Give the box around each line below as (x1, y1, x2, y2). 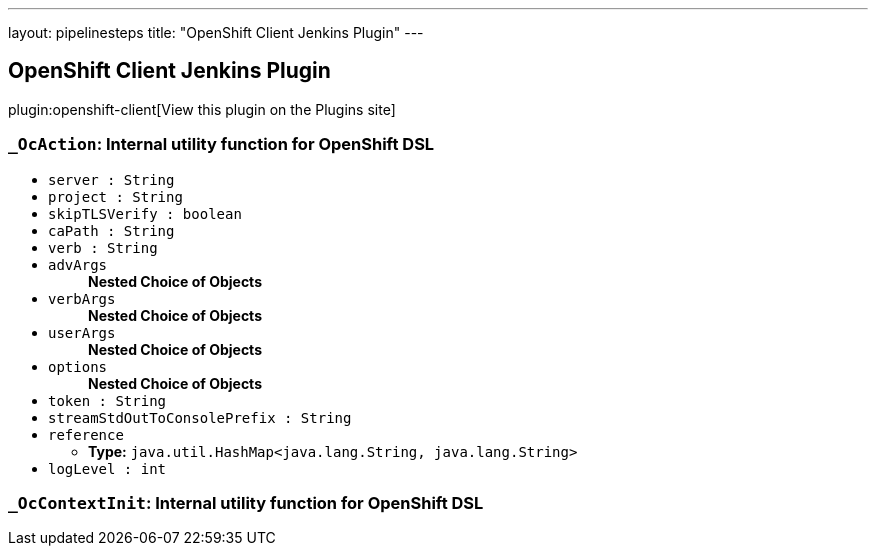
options (48, 358, 108, 375)
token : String (48, 392, 167, 409)
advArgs (48, 256, 108, 273)
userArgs (48, 324, 116, 341)
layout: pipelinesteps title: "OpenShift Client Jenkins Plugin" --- (8, 24, 424, 41)
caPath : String (48, 222, 175, 239)
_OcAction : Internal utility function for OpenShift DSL (8, 134, 435, 155)
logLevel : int (48, 460, 167, 477)
